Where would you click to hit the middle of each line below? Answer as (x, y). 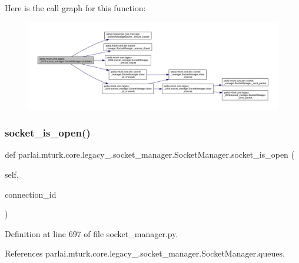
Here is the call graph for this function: (75, 8)
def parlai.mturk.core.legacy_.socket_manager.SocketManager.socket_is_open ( (149, 154)
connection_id (31, 194)
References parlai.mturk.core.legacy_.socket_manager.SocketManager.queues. (145, 253)
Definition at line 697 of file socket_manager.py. (92, 233)
